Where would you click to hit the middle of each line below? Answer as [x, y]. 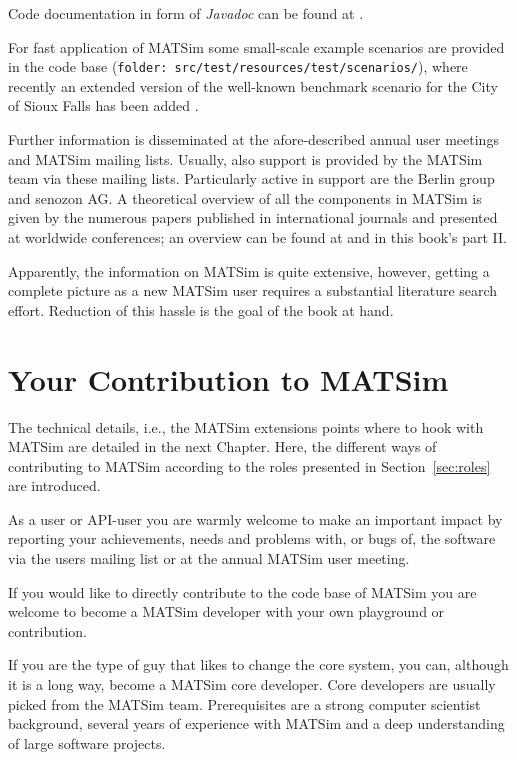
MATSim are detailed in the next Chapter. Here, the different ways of [222, 446]
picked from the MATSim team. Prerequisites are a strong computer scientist [244, 703]
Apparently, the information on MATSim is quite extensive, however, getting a [249, 270]
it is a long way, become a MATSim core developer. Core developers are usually [252, 684]
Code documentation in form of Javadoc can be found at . [186, 13]
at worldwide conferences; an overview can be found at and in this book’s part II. [257, 237]
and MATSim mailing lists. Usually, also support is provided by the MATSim [245, 158]
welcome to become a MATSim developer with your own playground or [226, 611]
